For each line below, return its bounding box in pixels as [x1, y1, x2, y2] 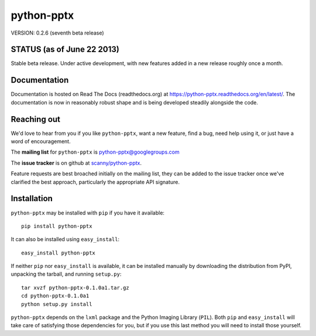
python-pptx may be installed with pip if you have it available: [11, 209, 165, 216]
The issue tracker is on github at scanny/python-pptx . [11, 159, 142, 167]
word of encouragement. [11, 138, 71, 145]
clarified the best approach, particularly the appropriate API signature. [11, 178, 180, 185]
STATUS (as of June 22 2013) [11, 45, 119, 55]
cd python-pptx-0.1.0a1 [21, 293, 90, 299]
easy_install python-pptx [21, 249, 96, 256]
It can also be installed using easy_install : [11, 236, 120, 243]
